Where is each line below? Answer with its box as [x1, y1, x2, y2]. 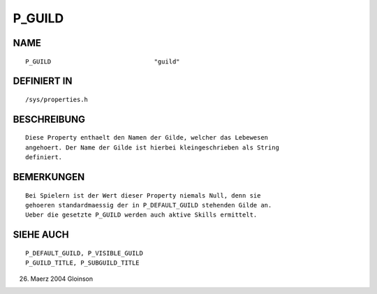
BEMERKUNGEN [13, 171, 85, 183]
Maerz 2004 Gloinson [30, 274, 94, 283]
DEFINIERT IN [13, 75, 73, 87]
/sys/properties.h [25, 95, 89, 103]
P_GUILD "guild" [25, 57, 181, 66]
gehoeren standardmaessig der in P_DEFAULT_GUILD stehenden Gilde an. [25, 201, 272, 209]
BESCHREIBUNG [13, 113, 86, 125]
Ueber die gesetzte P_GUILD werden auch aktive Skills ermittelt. [25, 211, 258, 219]
